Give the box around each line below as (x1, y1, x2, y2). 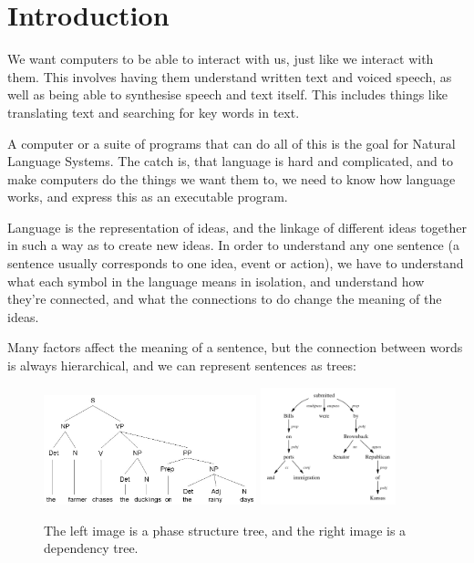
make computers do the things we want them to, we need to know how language (7, 169, 456, 188)
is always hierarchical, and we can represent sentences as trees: (7, 356, 356, 375)
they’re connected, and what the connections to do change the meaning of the (7, 289, 442, 308)
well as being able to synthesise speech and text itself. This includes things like (7, 85, 448, 104)
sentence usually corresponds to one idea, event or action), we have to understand (7, 254, 464, 273)
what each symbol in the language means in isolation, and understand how (7, 271, 425, 290)
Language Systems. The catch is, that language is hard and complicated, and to (7, 151, 453, 171)
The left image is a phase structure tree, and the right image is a (44, 520, 407, 539)
